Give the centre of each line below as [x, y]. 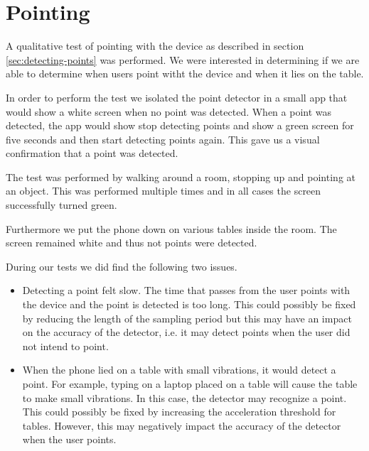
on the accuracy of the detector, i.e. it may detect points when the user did [186, 332]
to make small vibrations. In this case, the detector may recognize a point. [184, 397]
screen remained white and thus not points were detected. [132, 243]
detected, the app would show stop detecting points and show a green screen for [180, 125]
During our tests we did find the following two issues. [122, 266]
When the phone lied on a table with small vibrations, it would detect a [179, 370]
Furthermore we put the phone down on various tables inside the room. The [171, 228]
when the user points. [69, 439]
